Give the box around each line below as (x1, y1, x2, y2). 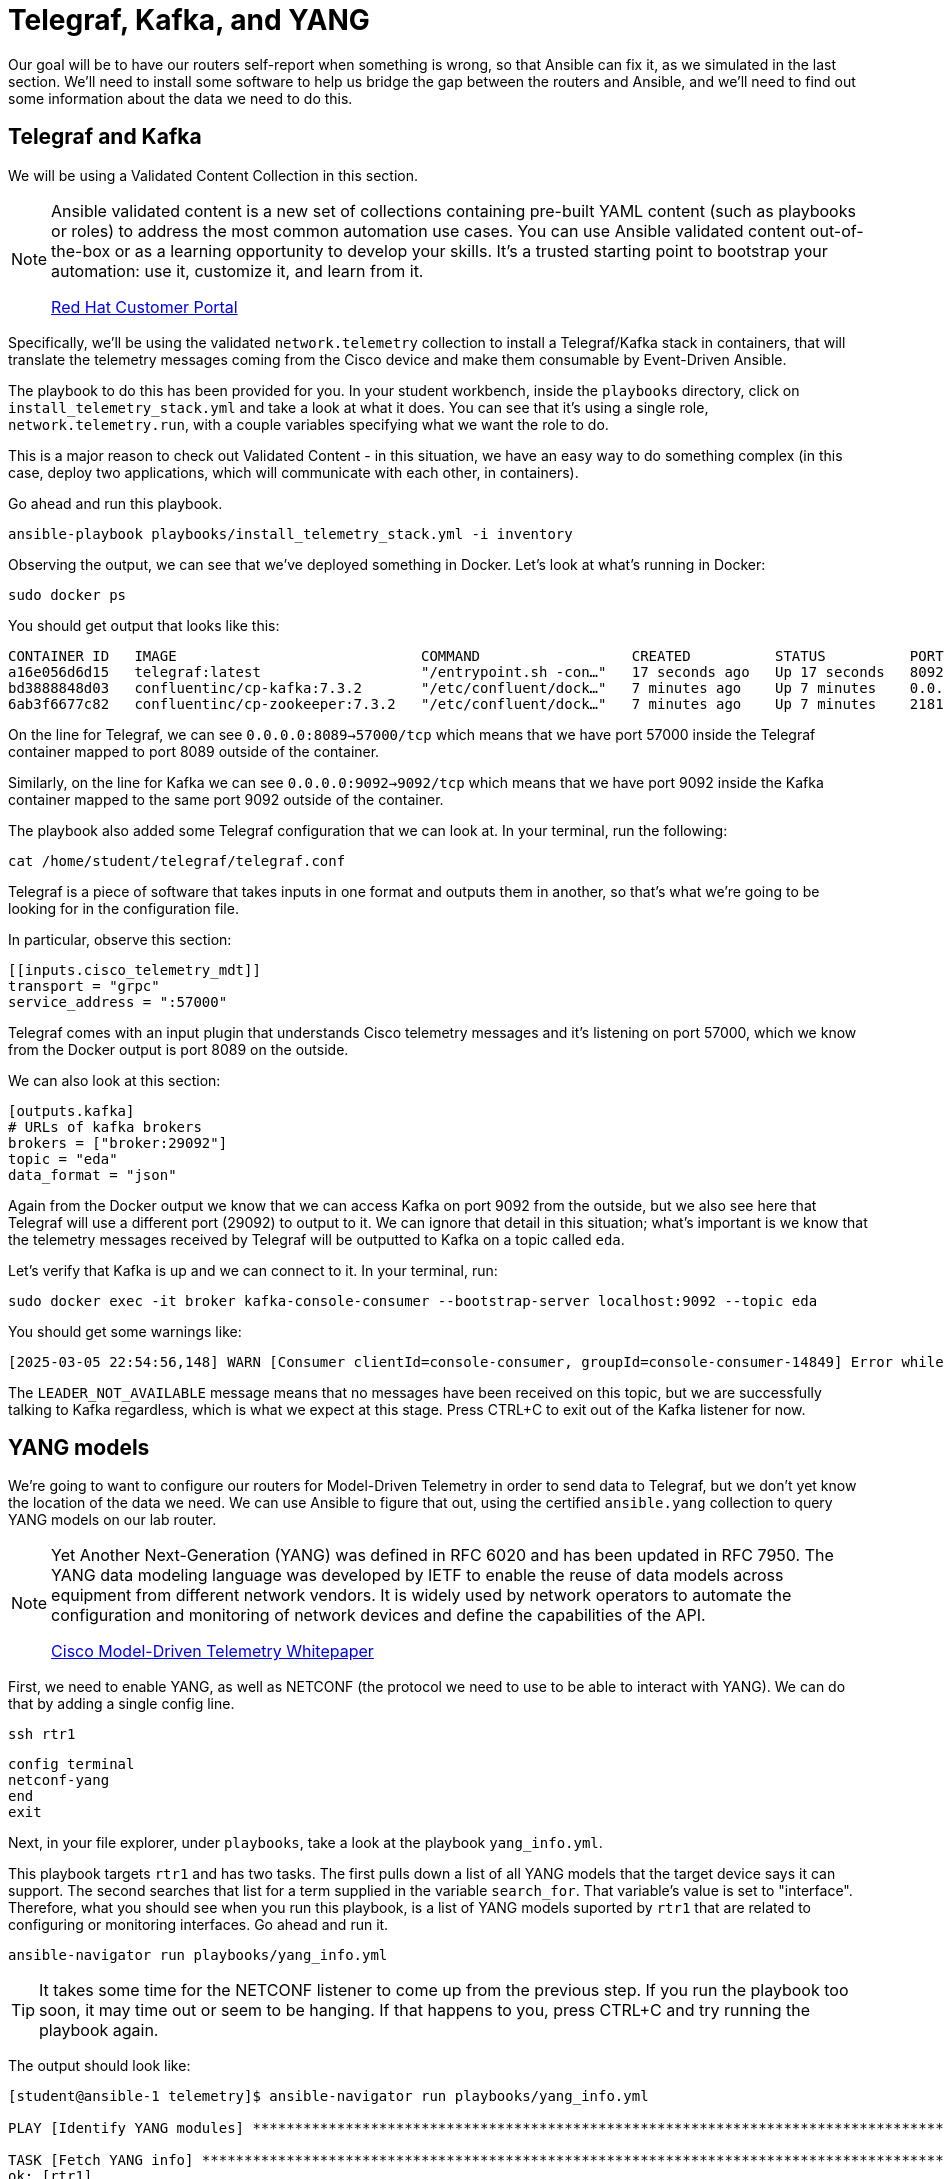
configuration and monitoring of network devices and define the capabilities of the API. (51, 1605, 706, 1626)
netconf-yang (8, 1772, 110, 1789)
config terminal (8, 1756, 135, 1773)
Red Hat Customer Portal (51, 296, 238, 317)
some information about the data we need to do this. (8, 89, 353, 107)
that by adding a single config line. (8, 1695, 235, 1713)
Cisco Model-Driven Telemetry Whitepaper (51, 1641, 374, 1662)
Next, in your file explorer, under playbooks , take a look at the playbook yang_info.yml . (8, 1834, 603, 1852)
